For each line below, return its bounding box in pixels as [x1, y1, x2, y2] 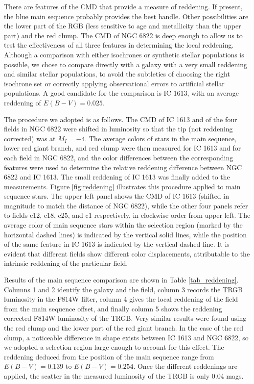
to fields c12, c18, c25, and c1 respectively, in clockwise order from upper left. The [4, 210, 251, 220]
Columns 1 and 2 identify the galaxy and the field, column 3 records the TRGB [4, 284, 243, 294]
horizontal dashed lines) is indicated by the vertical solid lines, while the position [4, 229, 247, 239]
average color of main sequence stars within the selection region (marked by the [4, 220, 243, 230]
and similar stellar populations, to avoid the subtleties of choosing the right [4, 69, 230, 79]
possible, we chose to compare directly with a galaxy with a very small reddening [4, 59, 248, 69]
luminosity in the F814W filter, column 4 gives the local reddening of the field [4, 294, 238, 304]
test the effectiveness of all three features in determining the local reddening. [4, 40, 234, 50]
